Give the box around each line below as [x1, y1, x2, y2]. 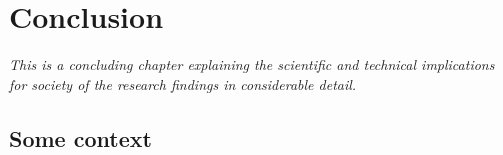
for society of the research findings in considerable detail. [9, 73, 357, 94]
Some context [9, 122, 152, 153]
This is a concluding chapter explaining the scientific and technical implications [9, 54, 495, 75]
